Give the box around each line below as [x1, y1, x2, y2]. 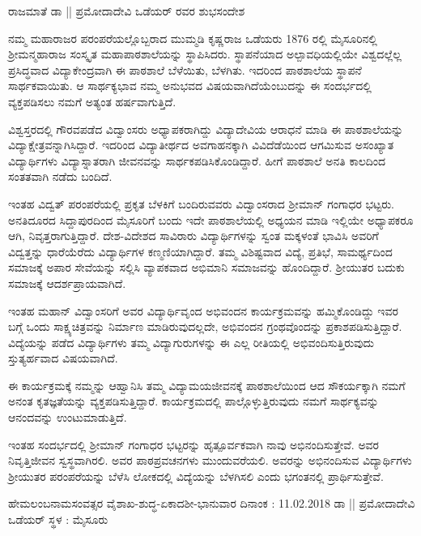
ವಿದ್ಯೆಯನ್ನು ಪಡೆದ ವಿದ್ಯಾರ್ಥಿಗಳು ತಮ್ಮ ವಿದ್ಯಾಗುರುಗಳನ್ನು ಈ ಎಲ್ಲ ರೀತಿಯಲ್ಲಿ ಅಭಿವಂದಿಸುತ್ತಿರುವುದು [8, 333, 374, 350]
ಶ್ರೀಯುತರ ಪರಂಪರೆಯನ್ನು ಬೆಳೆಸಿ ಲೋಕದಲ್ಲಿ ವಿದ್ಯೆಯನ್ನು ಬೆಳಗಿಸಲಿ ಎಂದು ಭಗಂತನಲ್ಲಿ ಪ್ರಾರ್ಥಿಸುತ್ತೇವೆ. [8, 467, 384, 484]
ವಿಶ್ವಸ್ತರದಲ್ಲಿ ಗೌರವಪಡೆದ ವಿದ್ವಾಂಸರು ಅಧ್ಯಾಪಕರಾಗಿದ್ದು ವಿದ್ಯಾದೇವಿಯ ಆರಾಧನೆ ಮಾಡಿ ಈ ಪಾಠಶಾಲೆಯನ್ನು [8, 120, 404, 137]
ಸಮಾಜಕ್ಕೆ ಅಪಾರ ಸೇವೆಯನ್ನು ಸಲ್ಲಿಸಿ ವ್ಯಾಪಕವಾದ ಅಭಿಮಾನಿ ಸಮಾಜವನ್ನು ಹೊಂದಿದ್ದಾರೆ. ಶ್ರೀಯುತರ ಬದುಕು [8, 259, 405, 276]
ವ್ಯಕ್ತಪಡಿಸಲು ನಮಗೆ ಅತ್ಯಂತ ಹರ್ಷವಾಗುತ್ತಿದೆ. [8, 92, 176, 109]
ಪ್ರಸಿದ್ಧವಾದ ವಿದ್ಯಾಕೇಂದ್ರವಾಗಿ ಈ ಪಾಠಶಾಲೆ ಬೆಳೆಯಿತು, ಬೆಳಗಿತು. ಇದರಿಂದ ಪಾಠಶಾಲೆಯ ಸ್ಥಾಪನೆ [8, 61, 362, 78]
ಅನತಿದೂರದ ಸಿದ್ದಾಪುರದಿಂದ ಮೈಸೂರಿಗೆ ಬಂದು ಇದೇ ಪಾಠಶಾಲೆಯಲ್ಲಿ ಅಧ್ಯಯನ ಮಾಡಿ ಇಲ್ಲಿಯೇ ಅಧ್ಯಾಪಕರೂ [8, 211, 414, 228]
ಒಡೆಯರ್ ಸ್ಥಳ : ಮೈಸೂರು [8, 511, 108, 528]
